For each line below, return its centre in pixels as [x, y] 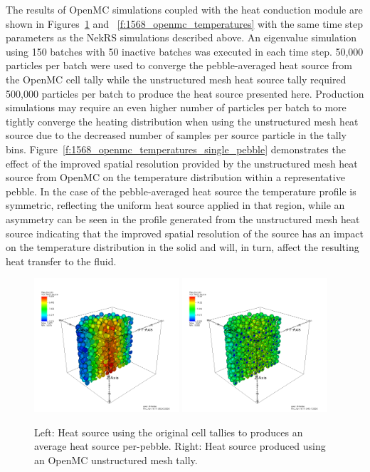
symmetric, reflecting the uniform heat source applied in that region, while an [175, 205]
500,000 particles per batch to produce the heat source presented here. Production [185, 93]
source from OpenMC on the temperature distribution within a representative [175, 177]
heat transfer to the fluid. [61, 261]
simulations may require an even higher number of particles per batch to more [176, 107]
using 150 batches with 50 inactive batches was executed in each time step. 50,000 [185, 51]
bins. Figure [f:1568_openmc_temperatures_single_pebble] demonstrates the [176, 149]
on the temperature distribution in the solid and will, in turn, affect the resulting [183, 247]
